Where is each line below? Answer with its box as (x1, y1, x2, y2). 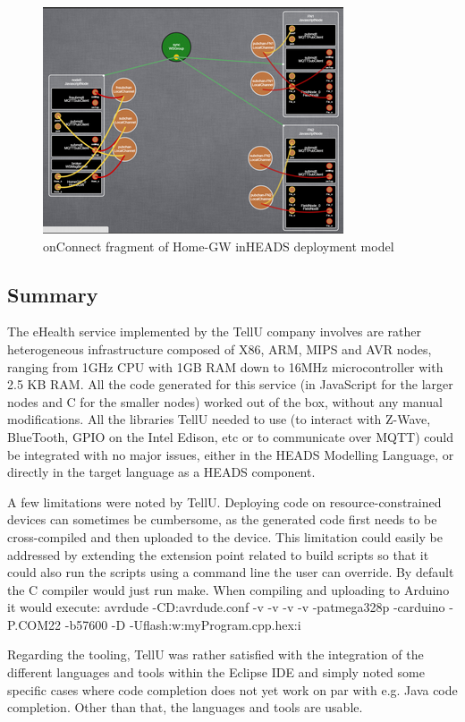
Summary (7, 280, 98, 308)
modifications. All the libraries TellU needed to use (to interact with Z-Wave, (7, 410, 431, 429)
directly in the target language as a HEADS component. (7, 463, 316, 481)
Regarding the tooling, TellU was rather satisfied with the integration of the (7, 645, 424, 664)
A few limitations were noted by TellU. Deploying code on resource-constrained (7, 492, 442, 511)
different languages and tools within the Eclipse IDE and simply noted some (7, 663, 425, 682)
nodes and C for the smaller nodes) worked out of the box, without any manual (7, 392, 443, 411)
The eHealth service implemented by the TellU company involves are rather (7, 322, 422, 341)
